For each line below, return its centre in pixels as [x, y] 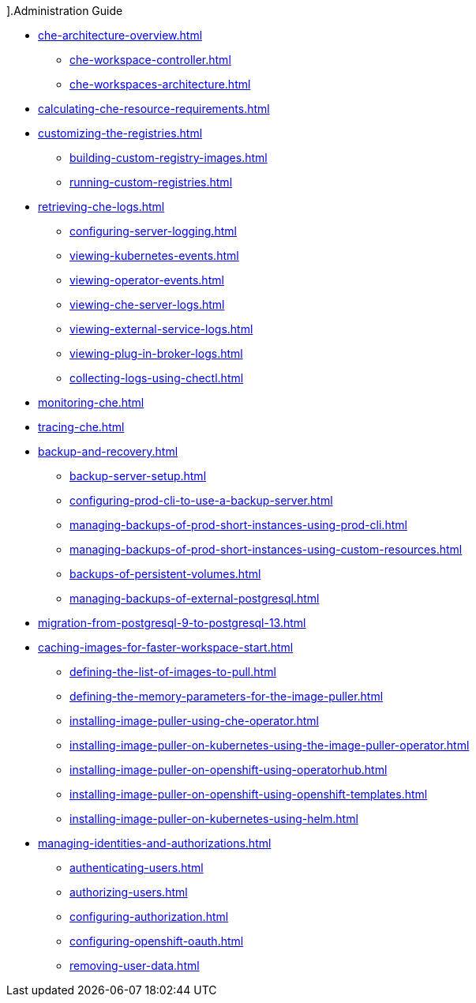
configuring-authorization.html [149, 917]
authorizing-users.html [129, 892]
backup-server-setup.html [138, 476]
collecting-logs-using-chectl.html [157, 378]
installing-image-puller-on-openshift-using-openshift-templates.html [249, 794]
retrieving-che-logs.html [101, 207]
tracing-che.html [81, 427]
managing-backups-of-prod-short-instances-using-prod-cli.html [238, 525]
